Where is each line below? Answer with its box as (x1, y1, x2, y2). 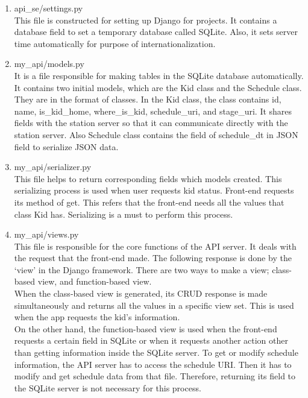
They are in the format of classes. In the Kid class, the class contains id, (14, 93, 281, 106)
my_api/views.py (14, 228, 79, 241)
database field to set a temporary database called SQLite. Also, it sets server (14, 25, 298, 38)
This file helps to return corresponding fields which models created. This (14, 172, 282, 185)
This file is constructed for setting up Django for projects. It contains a (14, 13, 277, 26)
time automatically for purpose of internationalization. (14, 37, 216, 49)
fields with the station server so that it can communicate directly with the (14, 116, 288, 129)
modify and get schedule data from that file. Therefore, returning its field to (14, 370, 296, 382)
